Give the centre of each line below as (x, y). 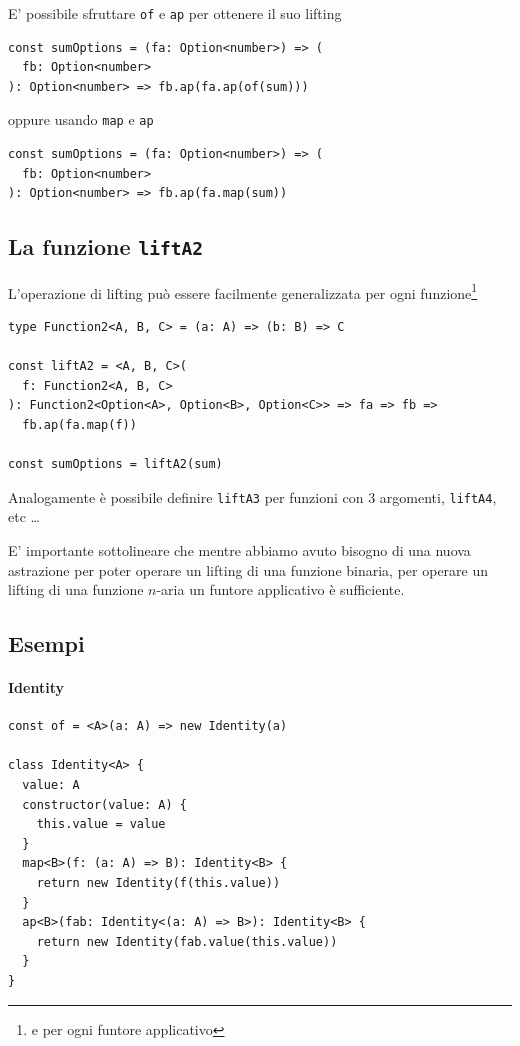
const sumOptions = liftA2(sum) (115, 464)
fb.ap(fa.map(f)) (79, 424)
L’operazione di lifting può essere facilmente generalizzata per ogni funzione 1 (243, 291)
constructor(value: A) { (104, 804)
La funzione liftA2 (106, 246)
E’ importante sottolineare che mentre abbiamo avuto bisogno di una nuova (239, 549)
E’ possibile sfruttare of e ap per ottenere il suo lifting (175, 13)
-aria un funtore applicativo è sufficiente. (280, 589)
